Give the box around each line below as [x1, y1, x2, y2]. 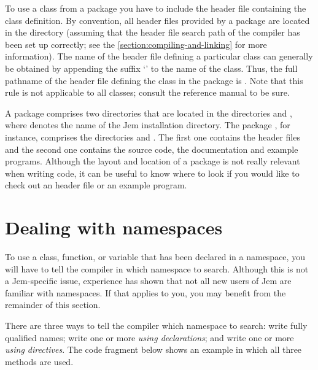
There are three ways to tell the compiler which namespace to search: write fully [5, 319, 308, 331]
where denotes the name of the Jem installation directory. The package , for [5, 118, 290, 131]
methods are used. [5, 355, 74, 368]
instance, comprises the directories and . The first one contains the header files [5, 130, 300, 143]
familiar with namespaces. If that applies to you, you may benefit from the [5, 286, 286, 299]
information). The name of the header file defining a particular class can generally [5, 50, 313, 63]
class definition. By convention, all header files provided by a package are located [5, 13, 310, 26]
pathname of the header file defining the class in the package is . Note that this [5, 74, 303, 87]
